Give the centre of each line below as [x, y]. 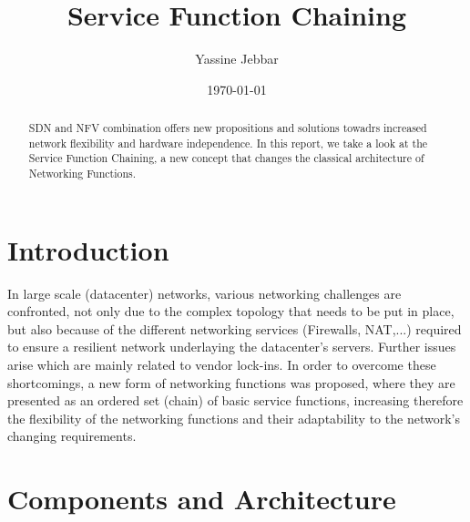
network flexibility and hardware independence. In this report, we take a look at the [228, 143]
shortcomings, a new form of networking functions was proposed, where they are [231, 382]
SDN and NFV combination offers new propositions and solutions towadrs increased [228, 128]
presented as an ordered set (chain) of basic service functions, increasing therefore [235, 400]
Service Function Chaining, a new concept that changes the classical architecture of [226, 158]
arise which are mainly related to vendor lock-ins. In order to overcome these [222, 365]
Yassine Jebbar [237, 59]
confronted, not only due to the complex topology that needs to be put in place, [231, 311]
